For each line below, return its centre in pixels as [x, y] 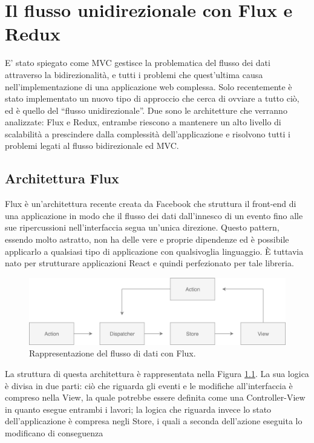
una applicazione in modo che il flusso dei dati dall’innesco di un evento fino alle [154, 215]
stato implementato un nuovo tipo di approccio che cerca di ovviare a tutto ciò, [152, 98]
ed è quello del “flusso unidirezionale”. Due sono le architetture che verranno [146, 110]
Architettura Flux [62, 178]
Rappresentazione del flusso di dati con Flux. [113, 353]
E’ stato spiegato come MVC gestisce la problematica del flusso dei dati [138, 63]
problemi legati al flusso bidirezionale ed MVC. [92, 146]
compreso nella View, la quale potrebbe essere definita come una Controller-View [155, 397]
